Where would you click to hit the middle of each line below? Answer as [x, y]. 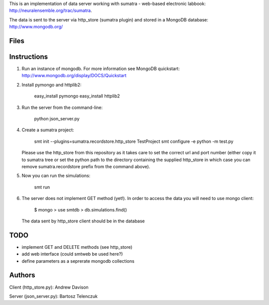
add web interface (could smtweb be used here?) [72, 254]
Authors [22, 275]
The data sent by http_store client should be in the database [83, 221]
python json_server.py [57, 119]
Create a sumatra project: [48, 130]
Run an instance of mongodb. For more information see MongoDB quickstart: [101, 69]
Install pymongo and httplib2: [52, 85]
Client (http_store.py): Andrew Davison [49, 287]
